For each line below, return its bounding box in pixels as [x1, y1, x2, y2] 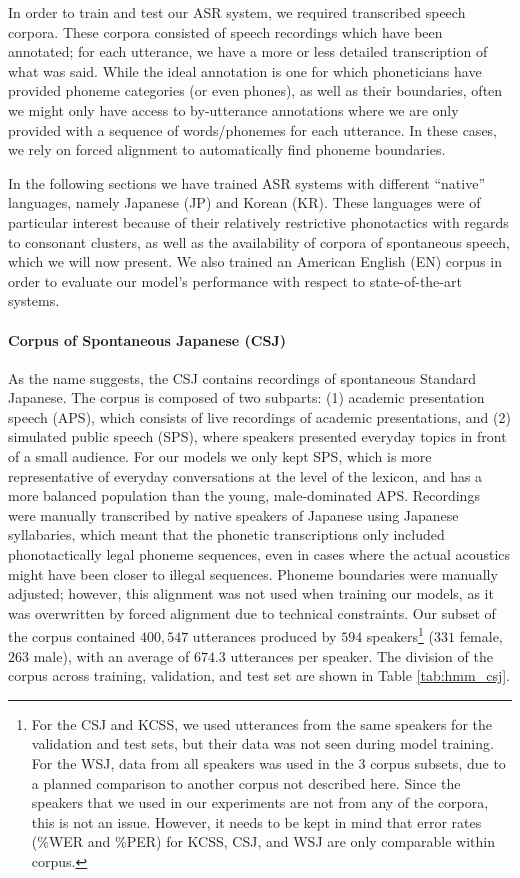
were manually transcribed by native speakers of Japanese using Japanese [8, 504, 459, 525]
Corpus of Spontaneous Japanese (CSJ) [8, 329, 287, 350]
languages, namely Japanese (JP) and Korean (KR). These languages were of [8, 192, 481, 213]
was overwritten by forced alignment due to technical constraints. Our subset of [8, 602, 496, 623]
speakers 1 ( [366, 623, 434, 647]
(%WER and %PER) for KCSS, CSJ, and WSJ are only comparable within [31, 831, 495, 852]
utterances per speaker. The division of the [230, 645, 493, 666]
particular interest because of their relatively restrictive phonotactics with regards [8, 211, 509, 232]
